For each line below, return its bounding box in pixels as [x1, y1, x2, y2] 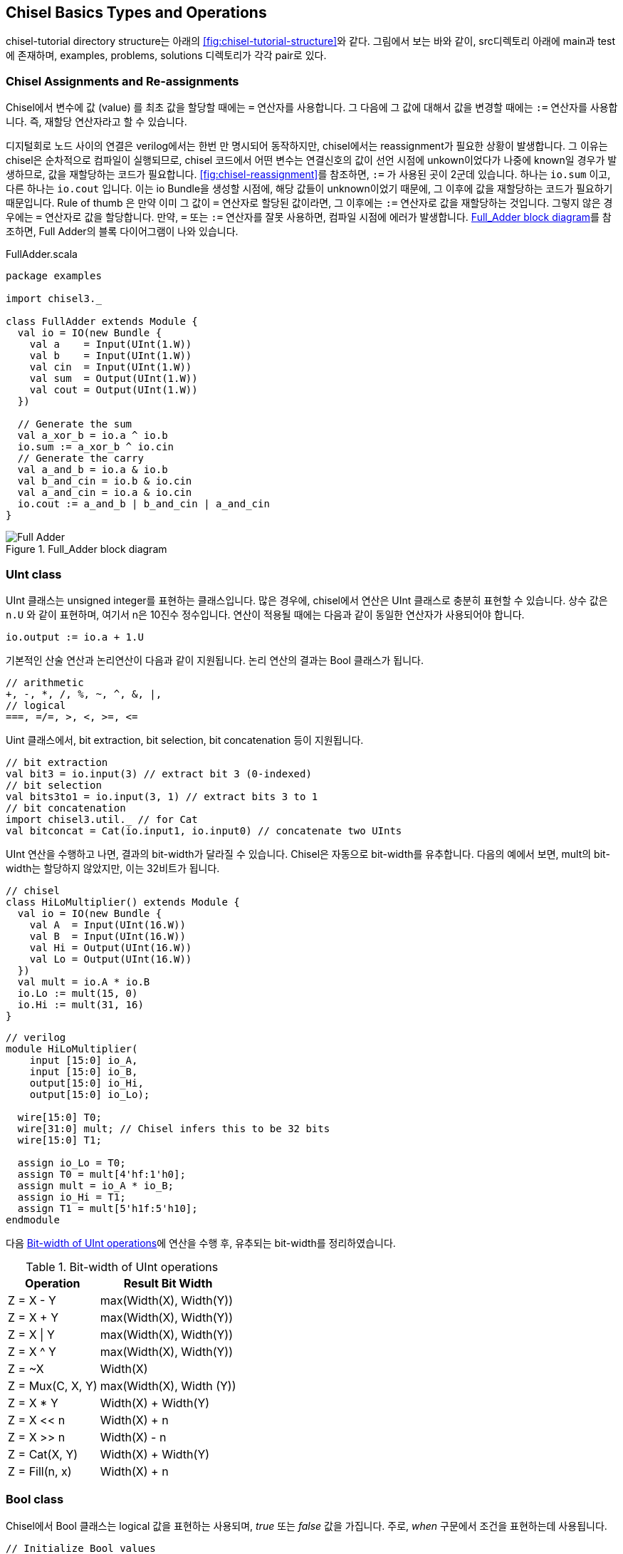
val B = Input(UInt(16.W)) [29, 930, 186, 942]
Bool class [6, 1492, 64, 1507]
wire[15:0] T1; [17, 1134, 102, 1146]
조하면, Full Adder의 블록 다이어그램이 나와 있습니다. [6, 225, 239, 238]
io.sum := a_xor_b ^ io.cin [17, 441, 174, 453]
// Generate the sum [17, 418, 132, 430]
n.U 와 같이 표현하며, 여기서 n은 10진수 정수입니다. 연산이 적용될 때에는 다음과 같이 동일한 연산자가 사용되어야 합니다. [6, 608, 525, 621]
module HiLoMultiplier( [6, 1042, 138, 1055]
